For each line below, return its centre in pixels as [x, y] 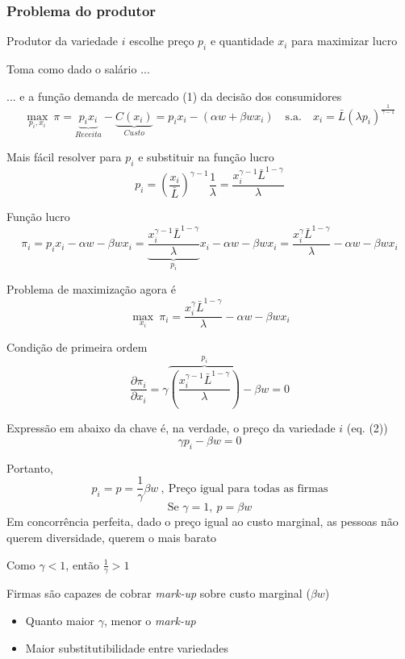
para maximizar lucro [344, 41]
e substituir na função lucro [206, 156]
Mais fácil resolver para [64, 156]
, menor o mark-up [150, 620]
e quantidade [242, 41]
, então [82, 564]
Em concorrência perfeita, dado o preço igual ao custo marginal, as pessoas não [202, 521]
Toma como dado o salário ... [78, 69]
